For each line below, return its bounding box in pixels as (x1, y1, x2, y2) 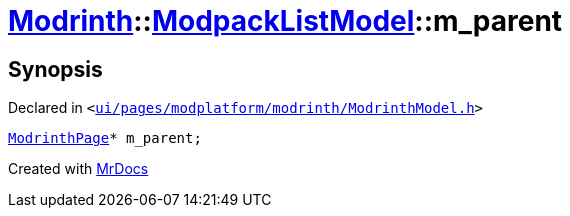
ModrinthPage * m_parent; (8, 130, 202, 147)
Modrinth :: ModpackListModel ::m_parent (8, 4, 563, 38)
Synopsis (8, 56, 103, 82)
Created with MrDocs (8, 160, 149, 178)
